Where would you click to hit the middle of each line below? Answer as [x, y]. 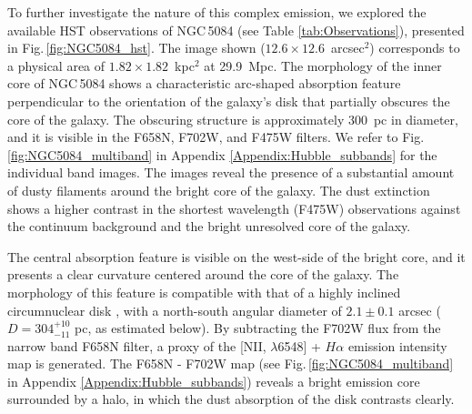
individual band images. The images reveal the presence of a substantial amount [231, 172]
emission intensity [397, 345]
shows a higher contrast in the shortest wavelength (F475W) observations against [234, 208]
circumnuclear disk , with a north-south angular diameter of [175, 310]
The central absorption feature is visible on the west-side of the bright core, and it [236, 256]
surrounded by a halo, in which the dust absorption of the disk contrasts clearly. [231, 399]
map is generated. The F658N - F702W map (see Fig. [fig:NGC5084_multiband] [231, 364]
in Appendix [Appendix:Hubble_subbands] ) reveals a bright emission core [214, 381]
